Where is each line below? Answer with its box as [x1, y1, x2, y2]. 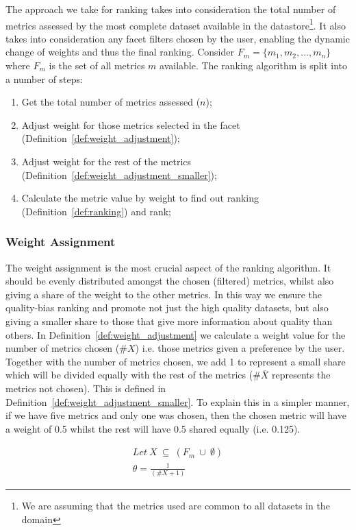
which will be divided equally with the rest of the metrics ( [5, 368, 253, 382]
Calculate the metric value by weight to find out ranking [21, 191, 259, 205]
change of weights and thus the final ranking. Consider [5, 45, 234, 59]
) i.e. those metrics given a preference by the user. [135, 341, 345, 355]
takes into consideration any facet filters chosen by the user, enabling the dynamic [5, 31, 350, 45]
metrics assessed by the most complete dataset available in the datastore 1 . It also [5, 16, 346, 32]
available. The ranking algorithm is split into [160, 58, 348, 73]
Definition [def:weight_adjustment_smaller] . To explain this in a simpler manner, [5, 394, 350, 409]
